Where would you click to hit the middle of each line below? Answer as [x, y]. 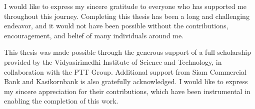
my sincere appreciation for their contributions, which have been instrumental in [127, 91]
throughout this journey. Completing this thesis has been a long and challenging [127, 16]
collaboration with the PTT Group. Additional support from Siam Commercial [125, 71]
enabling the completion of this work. [61, 101]
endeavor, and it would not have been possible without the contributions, [116, 26]
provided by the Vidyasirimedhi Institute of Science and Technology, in [113, 61]
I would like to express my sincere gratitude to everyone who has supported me [125, 6]
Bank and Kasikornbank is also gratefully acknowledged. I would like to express [126, 81]
